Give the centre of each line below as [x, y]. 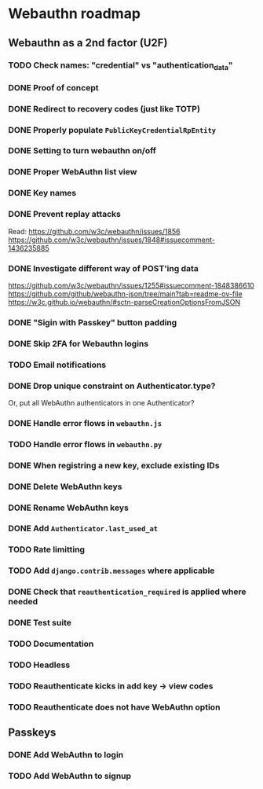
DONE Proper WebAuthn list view [73, 172]
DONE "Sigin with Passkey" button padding [93, 322]
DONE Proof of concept [53, 87]
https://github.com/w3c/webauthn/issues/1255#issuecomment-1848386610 [131, 285]
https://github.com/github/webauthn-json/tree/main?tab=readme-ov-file [125, 294]
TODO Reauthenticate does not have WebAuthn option [114, 706]
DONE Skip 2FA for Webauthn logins [79, 343]
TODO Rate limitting [46, 549]
